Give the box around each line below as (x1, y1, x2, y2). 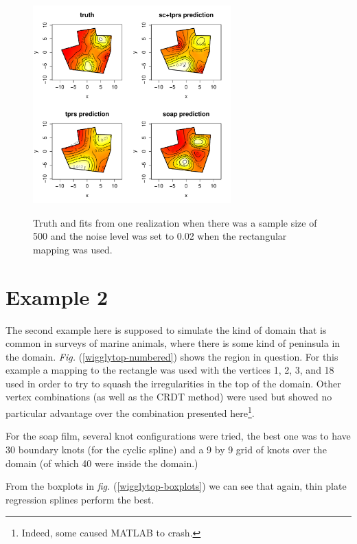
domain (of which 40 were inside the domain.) (5, 455, 198, 470)
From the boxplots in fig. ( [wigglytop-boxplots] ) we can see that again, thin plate (5, 479, 347, 493)
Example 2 (5, 282, 108, 310)
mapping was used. (33, 242, 113, 256)
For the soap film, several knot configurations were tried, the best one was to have (5, 429, 351, 443)
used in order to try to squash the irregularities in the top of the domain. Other (5, 376, 341, 390)
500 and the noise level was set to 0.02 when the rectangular (33, 229, 287, 243)
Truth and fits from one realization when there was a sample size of (33, 215, 317, 229)
